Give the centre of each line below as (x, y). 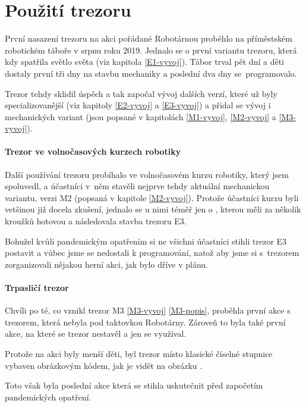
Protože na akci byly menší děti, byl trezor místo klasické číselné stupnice (139, 353)
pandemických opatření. (48, 397)
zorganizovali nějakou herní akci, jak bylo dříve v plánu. (106, 264)
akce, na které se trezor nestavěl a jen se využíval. (96, 334)
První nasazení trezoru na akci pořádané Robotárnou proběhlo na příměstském (149, 38)
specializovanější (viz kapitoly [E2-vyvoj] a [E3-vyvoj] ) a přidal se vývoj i (138, 105)
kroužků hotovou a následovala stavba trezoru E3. (96, 221)
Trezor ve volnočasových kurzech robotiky (93, 151)
